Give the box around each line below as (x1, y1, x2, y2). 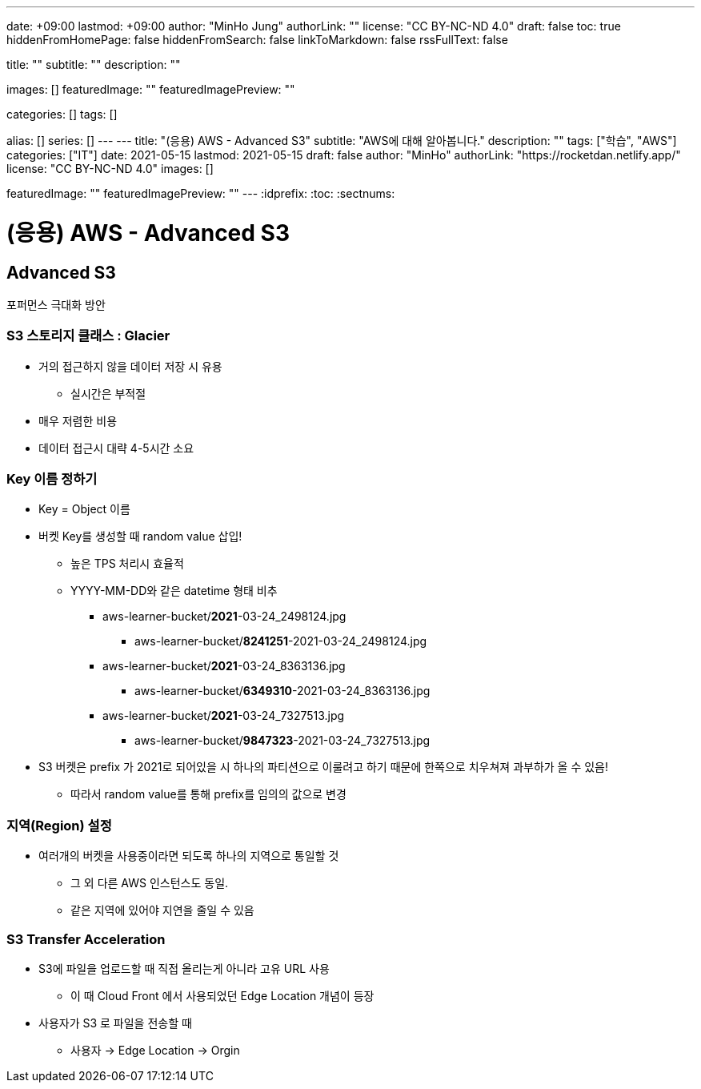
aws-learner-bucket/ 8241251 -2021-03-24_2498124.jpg (134, 634, 427, 649)
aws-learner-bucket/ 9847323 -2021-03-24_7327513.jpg (134, 733, 431, 748)
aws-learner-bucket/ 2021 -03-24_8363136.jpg (102, 659, 346, 673)
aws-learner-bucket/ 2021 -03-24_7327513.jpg (102, 709, 345, 723)
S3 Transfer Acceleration (6, 930, 166, 947)
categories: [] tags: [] (6, 107, 118, 121)
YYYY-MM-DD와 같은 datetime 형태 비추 (70, 584, 278, 598)
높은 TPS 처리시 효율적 (70, 557, 184, 571)
